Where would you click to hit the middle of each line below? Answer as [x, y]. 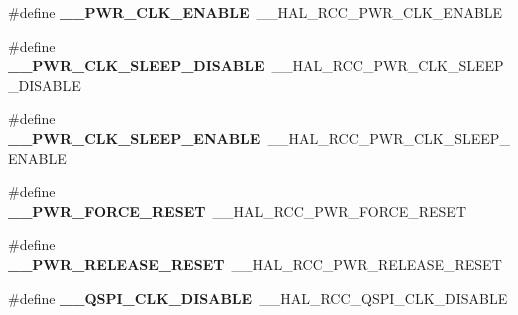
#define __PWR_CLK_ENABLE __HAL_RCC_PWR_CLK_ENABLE [255, 12]
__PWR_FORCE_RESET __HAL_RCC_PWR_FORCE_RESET [237, 210]
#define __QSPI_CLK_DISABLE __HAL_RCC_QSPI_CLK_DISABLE [258, 297]
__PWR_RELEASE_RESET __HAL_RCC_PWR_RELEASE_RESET [255, 263]
